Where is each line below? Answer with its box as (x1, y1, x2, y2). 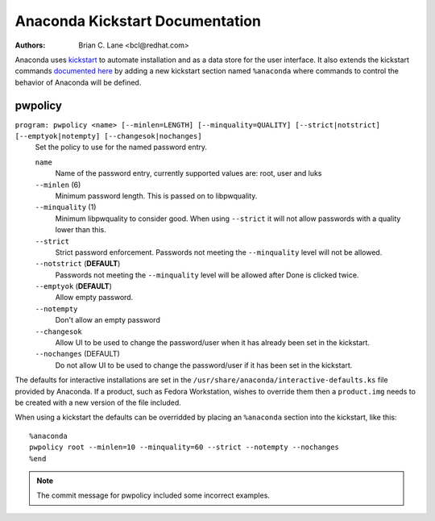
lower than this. (55, 225, 106, 235)
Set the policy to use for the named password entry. (35, 142, 208, 152)
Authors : (14, 40, 46, 50)
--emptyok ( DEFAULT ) (35, 281, 112, 291)
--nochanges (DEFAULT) (35, 349, 120, 359)
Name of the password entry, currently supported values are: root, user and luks (55, 169, 322, 178)
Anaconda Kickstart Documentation (14, 12, 262, 30)
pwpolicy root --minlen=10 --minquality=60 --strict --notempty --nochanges (29, 443, 340, 452)
